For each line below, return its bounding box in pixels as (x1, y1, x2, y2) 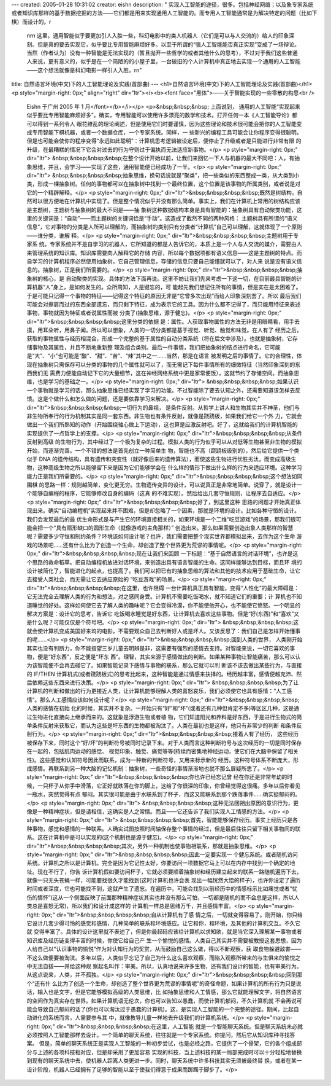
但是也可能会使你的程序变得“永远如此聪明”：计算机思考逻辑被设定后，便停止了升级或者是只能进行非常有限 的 (26, 137, 302, 144)
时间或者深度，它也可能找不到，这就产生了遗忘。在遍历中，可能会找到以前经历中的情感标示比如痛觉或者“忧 (26, 885, 298, 893)
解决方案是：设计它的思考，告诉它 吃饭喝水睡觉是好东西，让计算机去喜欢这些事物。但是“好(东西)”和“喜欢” (26, 610, 294, 617)
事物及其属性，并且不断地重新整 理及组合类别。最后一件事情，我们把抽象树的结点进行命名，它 (31, 343, 270, 351)
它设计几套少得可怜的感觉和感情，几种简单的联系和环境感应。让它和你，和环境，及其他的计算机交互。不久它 (26, 920, 300, 927)
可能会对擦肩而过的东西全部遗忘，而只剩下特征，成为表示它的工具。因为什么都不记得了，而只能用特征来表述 (26, 300, 300, 308)
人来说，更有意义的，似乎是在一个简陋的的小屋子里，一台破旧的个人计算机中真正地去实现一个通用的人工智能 (26, 58, 300, 65)
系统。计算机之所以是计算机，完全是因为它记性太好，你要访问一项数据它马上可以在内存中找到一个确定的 (26, 859, 290, 867)
